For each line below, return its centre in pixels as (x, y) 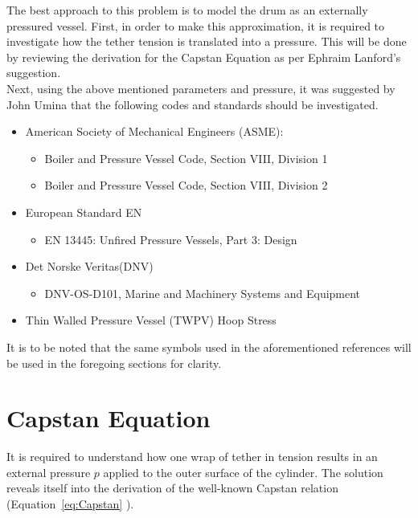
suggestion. (34, 73)
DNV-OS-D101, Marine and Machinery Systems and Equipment (203, 293)
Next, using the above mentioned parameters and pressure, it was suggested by (201, 88)
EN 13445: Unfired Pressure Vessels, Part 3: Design (171, 239)
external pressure (49, 472)
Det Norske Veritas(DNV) (89, 266)
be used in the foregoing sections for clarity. (114, 363)
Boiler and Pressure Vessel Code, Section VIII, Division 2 (186, 185)
